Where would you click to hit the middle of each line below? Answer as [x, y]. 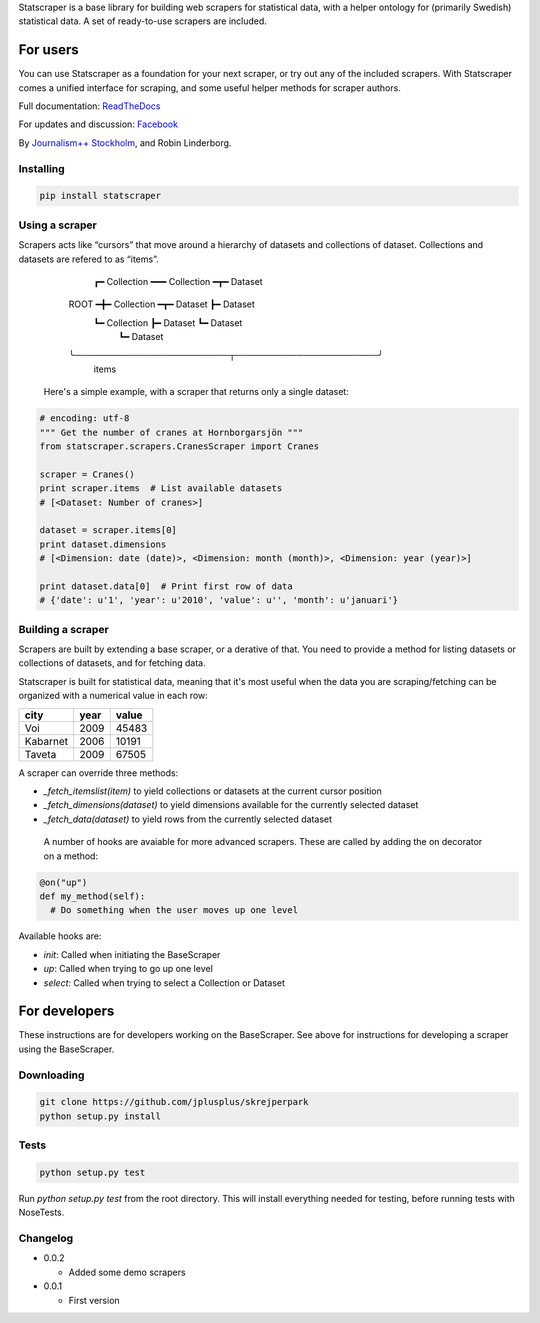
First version [94, 1300]
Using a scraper [57, 225]
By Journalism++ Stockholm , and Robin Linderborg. [125, 142]
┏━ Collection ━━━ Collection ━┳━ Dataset [178, 281]
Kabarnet [46, 741]
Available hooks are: [60, 936]
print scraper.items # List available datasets [161, 488]
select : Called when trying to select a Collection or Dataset [164, 982]
